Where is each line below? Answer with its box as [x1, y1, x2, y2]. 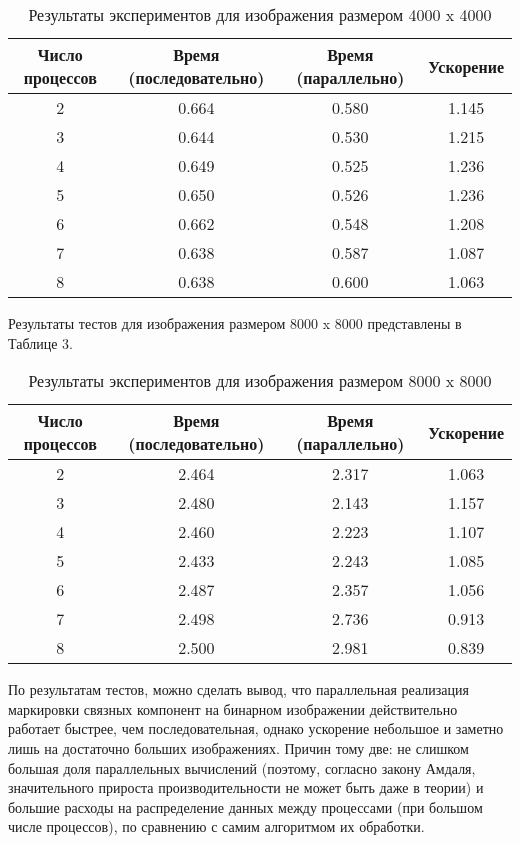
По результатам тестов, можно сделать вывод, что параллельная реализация [8, 679, 469, 700]
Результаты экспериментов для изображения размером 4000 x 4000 [28, 3, 492, 26]
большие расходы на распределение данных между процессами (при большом [8, 796, 483, 817]
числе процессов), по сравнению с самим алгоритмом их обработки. [8, 816, 425, 837]
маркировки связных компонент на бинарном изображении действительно [8, 698, 458, 719]
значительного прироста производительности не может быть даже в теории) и [8, 777, 484, 798]
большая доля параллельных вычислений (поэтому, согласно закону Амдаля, [8, 757, 476, 778]
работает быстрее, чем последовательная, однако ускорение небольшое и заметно [8, 718, 504, 739]
